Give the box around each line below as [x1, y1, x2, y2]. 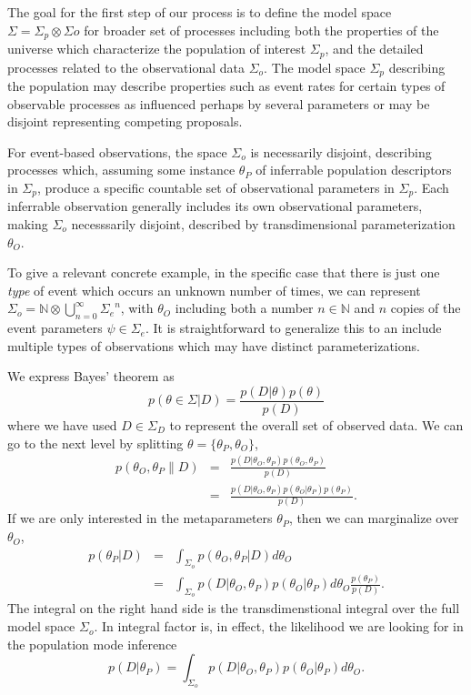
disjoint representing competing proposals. [7, 112, 243, 131]
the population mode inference [7, 634, 177, 653]
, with [120, 298, 154, 317]
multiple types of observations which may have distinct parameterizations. [7, 336, 420, 355]
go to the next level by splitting [7, 433, 184, 452]
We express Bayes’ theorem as [7, 367, 175, 386]
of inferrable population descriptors [256, 160, 452, 179]
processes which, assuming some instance [7, 160, 235, 179]
